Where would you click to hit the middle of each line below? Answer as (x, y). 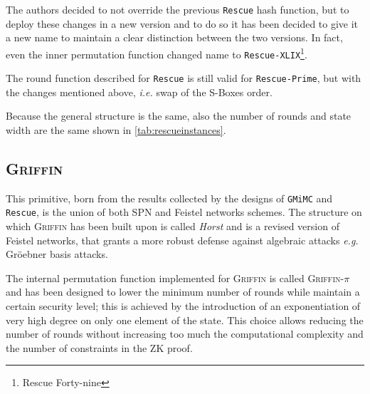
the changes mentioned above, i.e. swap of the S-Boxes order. (139, 92)
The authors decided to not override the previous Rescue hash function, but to (178, 9)
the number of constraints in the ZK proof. (99, 347)
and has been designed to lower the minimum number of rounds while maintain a (183, 292)
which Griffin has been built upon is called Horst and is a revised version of (173, 226)
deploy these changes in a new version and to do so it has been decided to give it (182, 23)
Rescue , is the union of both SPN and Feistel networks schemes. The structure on (184, 212)
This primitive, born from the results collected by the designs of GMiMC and (169, 198)
